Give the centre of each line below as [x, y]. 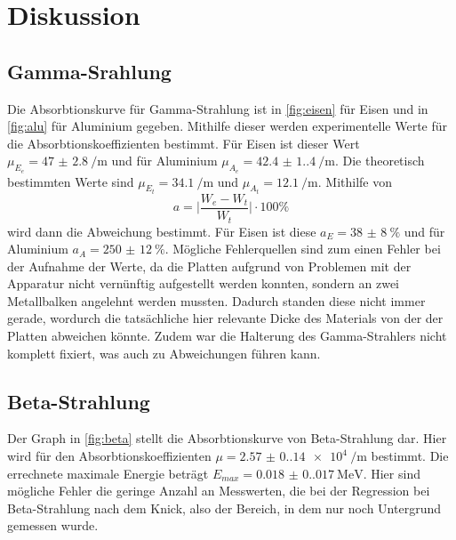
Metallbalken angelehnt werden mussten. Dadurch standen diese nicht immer [216, 300]
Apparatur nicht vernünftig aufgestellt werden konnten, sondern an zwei [203, 283]
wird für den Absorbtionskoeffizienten [109, 456]
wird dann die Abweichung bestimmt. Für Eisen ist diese [162, 231]
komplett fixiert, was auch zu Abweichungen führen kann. [164, 353]
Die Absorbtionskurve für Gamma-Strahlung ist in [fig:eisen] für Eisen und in [218, 108]
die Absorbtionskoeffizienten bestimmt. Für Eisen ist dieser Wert [184, 143]
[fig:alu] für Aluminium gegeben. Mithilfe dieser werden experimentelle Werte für [228, 126]
